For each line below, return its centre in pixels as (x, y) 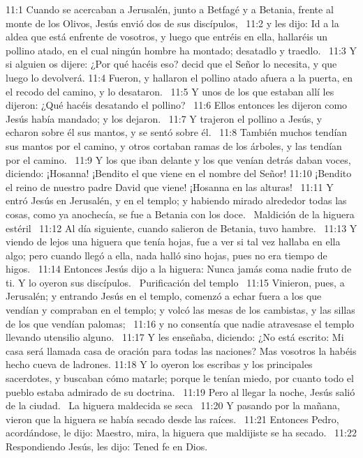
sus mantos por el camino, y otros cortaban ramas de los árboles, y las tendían (174, 145)
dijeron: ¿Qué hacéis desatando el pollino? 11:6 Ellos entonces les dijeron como (177, 105)
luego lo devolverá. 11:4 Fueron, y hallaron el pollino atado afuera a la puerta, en (179, 77)
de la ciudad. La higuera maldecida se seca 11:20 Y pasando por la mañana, (173, 405)
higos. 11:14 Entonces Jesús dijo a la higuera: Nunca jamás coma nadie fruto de (179, 269)
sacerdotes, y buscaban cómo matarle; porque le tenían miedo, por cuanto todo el (180, 378)
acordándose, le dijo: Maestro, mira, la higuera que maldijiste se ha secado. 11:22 (181, 433)
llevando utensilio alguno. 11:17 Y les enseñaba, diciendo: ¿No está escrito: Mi (175, 337)
